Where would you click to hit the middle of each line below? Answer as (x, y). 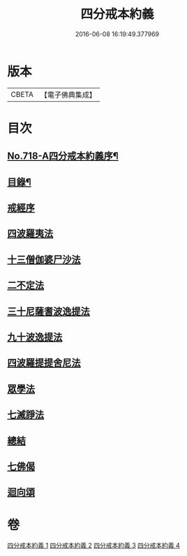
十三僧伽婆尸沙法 (44, 260)
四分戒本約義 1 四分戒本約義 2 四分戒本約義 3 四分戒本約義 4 (93, 546)
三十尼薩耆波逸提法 (48, 311)
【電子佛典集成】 (68, 95)
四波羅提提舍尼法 (44, 363)
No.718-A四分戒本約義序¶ (63, 156)
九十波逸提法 (35, 337)
